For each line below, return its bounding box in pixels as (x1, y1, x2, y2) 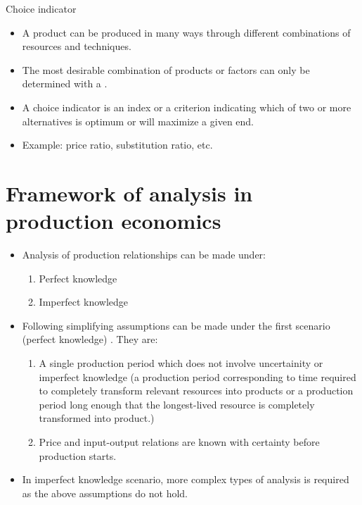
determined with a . (22, 76, 108, 91)
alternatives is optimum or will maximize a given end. (22, 113, 254, 128)
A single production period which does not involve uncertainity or (39, 356, 323, 370)
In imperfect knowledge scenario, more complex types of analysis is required (22, 472, 349, 487)
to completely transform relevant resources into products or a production (39, 383, 354, 398)
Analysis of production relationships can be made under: (22, 247, 266, 262)
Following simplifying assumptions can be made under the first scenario (22, 318, 330, 332)
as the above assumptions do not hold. (22, 485, 188, 500)
